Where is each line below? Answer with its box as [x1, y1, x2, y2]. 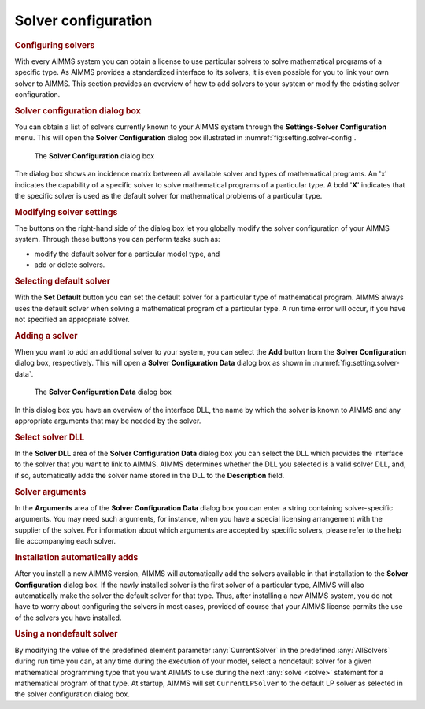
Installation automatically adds [14, 551, 139, 562]
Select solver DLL [14, 432, 85, 443]
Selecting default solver [14, 276, 111, 287]
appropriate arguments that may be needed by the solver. [14, 416, 201, 425]
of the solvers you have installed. [14, 613, 122, 622]
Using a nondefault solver [14, 629, 118, 640]
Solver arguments [14, 486, 87, 497]
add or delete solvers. [34, 260, 105, 269]
